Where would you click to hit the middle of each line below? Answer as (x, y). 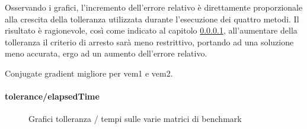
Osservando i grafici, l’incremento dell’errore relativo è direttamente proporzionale (154, 7)
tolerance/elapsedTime (52, 96)
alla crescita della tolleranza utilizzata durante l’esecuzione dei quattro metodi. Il (152, 19)
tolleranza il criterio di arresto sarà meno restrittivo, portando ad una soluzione (149, 42)
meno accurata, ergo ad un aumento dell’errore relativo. (106, 53)
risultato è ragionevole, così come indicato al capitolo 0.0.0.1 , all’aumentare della (151, 30)
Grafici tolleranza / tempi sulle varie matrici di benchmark (135, 119)
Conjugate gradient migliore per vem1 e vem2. (89, 73)
